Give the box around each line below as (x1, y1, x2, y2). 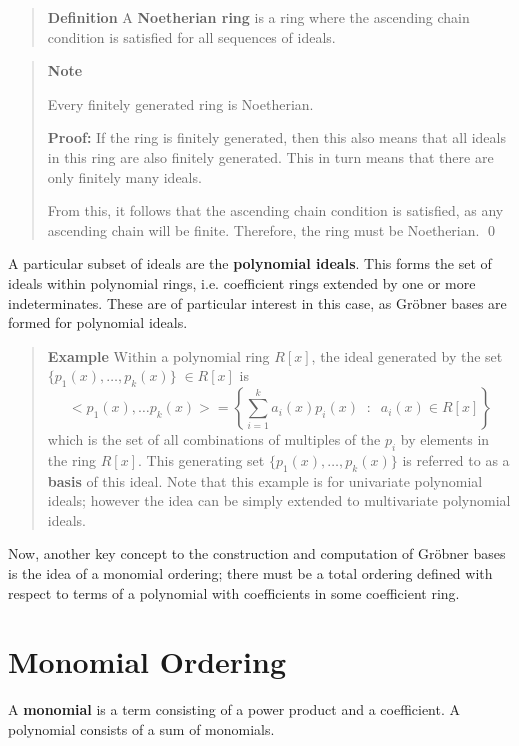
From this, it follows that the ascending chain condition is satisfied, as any (47, 200, 504, 221)
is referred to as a (402, 449, 510, 470)
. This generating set (138, 449, 265, 470)
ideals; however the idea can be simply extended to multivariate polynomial (47, 490, 511, 511)
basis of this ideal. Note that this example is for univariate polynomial (47, 470, 483, 491)
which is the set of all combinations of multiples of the (47, 429, 381, 450)
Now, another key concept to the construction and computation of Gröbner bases (8, 543, 506, 564)
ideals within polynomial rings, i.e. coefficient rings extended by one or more (8, 272, 476, 293)
